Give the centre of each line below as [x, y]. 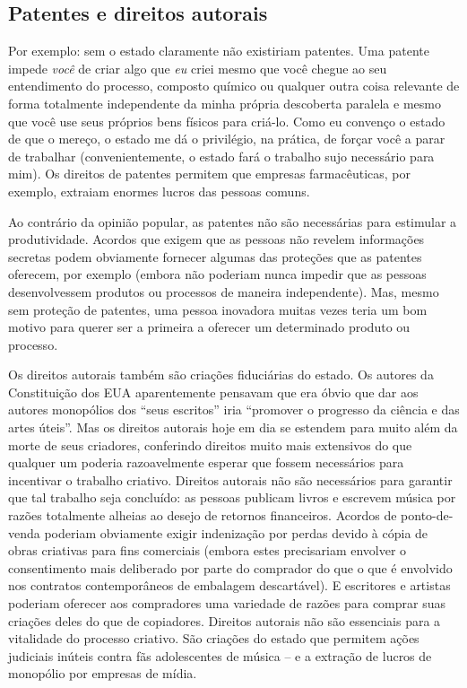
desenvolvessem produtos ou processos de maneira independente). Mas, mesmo [224, 291]
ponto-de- [427, 515]
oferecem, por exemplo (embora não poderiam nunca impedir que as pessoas [217, 274]
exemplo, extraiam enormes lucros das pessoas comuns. [159, 191]
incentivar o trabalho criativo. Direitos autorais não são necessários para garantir [230, 479]
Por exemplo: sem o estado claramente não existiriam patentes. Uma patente [219, 51]
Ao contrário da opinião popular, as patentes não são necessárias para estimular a [233, 221]
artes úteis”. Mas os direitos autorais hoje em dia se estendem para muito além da [233, 427]
